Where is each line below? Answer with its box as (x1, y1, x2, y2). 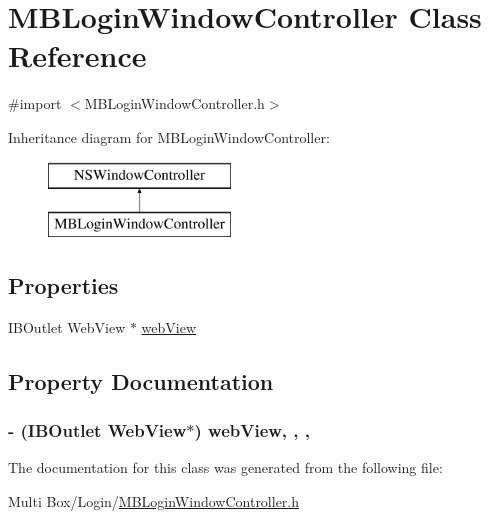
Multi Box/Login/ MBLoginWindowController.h (8, 491, 300, 512)
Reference (8, 35, 147, 76)
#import (8, 93, 62, 114)
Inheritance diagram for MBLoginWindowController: (8, 126, 330, 147)
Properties (8, 270, 119, 301)
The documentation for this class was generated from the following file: (8, 457, 443, 478)
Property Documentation (8, 365, 274, 396)
